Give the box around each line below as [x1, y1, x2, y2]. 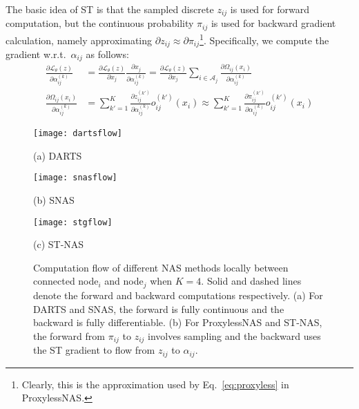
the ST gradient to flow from [33, 343, 155, 357]
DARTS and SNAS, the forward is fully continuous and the [33, 301, 284, 316]
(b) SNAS [33, 193, 75, 207]
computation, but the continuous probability [6, 16, 194, 30]
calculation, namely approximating [6, 32, 153, 47]
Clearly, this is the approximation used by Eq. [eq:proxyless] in [21, 377, 289, 391]
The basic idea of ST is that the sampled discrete [6, 2, 214, 16]
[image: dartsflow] [33, 129, 122, 139]
